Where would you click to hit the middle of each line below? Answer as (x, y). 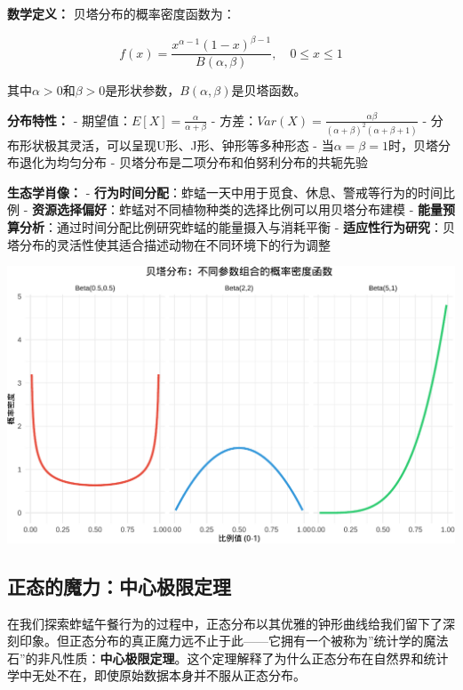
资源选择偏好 (69, 209)
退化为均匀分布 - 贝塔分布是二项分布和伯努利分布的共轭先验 (193, 162)
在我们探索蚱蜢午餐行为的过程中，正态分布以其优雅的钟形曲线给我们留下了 (225, 623)
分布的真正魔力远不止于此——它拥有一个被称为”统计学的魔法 (271, 641)
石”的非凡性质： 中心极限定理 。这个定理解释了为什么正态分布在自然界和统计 (228, 658)
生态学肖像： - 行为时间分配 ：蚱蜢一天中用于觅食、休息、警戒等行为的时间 (225, 192)
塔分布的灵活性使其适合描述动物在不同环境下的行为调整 (169, 244)
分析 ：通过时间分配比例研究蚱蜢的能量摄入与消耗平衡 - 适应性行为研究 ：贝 (237, 227)
